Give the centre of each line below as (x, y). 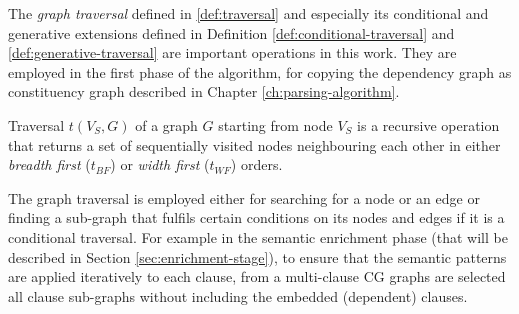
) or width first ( (160, 164)
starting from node (275, 124)
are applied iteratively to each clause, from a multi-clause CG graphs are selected (257, 276)
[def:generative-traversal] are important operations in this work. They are (232, 52)
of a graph (166, 124)
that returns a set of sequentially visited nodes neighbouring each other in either (254, 144)
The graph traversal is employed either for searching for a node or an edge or (244, 197)
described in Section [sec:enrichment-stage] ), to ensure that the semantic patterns (257, 256)
